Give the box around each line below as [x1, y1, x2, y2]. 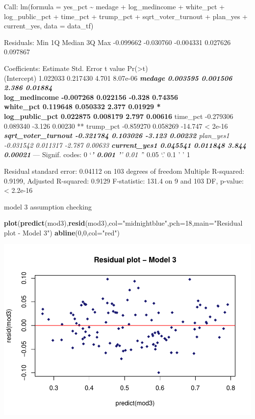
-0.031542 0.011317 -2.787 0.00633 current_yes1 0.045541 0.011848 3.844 [4, 140, 247, 150]
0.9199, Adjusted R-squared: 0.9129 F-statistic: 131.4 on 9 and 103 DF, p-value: [4, 175, 244, 186]
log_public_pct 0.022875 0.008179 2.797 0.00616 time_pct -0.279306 [4, 111, 233, 121]
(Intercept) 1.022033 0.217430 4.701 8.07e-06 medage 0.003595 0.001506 [4, 72, 232, 83]
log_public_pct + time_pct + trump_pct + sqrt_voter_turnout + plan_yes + [4, 11, 248, 21]
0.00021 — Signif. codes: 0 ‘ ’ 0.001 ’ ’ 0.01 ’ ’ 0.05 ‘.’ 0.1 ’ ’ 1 [4, 149, 190, 160]
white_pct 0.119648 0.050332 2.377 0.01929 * [4, 101, 161, 112]
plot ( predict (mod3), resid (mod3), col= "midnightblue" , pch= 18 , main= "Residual [4, 218, 243, 228]
